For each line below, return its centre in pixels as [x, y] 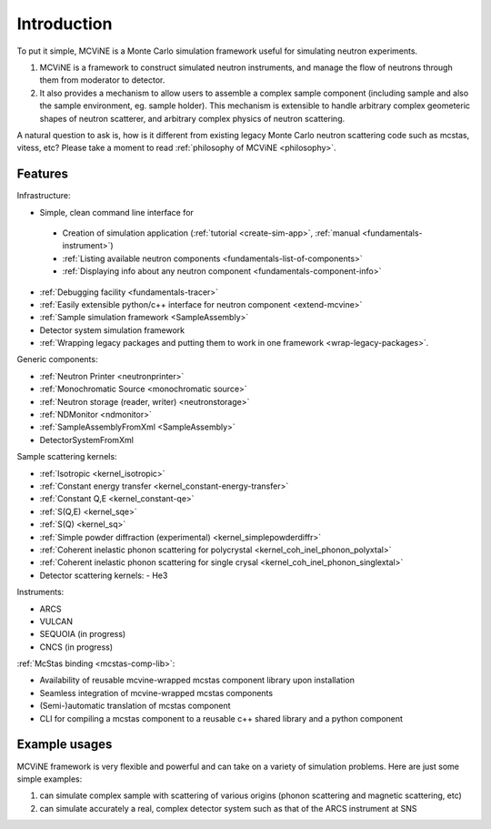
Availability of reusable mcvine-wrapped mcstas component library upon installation [197, 680]
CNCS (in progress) [76, 647]
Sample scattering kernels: [67, 457]
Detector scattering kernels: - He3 [104, 575]
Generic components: [57, 359]
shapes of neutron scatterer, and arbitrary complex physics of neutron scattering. [192, 118]
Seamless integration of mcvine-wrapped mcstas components [156, 693]
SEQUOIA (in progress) [83, 634]
